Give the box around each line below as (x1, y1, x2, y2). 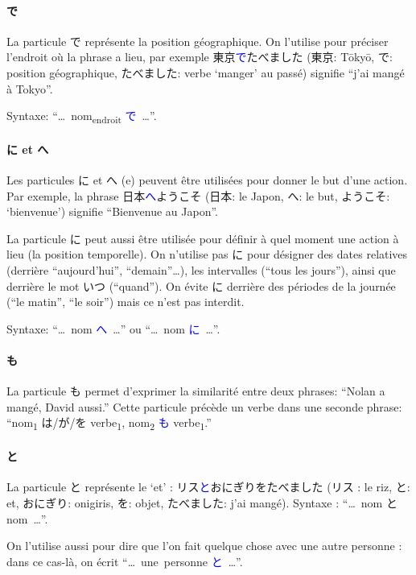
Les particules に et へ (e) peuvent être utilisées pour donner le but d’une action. (6, 172, 408, 188)
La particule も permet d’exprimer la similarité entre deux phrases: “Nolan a (6, 383, 385, 399)
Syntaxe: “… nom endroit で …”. (6, 107, 157, 126)
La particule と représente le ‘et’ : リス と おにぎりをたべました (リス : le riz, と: (6, 478, 410, 495)
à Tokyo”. (6, 80, 53, 97)
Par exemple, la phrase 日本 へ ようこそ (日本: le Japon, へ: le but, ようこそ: (6, 187, 390, 204)
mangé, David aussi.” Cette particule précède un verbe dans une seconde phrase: (6, 398, 402, 415)
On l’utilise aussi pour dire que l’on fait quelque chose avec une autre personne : (6, 537, 402, 554)
